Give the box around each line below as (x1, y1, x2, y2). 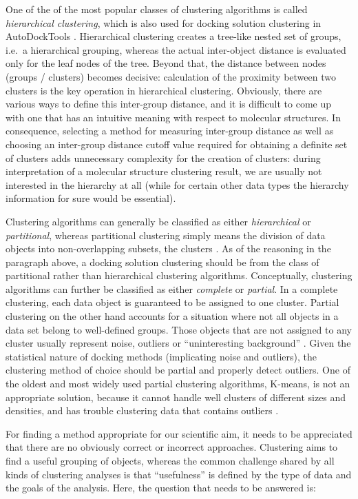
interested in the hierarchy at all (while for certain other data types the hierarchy (6, 177, 349, 192)
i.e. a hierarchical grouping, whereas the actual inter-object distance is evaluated (6, 42, 346, 57)
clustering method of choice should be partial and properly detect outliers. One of (6, 363, 350, 377)
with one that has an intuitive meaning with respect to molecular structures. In (6, 110, 341, 124)
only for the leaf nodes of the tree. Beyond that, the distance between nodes (6, 56, 326, 70)
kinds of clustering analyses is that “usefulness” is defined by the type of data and (6, 467, 352, 481)
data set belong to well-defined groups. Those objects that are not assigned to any (6, 322, 352, 336)
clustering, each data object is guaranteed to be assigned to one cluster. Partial (6, 295, 339, 309)
